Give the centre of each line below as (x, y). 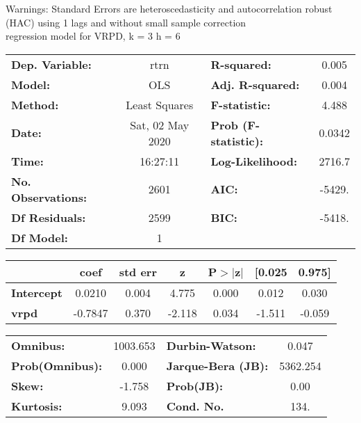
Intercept (37, 292)
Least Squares (160, 104)
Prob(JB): (195, 385)
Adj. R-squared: (255, 84)
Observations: (49, 197)
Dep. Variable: (51, 64)
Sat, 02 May (160, 125)
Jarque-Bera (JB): (217, 365)
